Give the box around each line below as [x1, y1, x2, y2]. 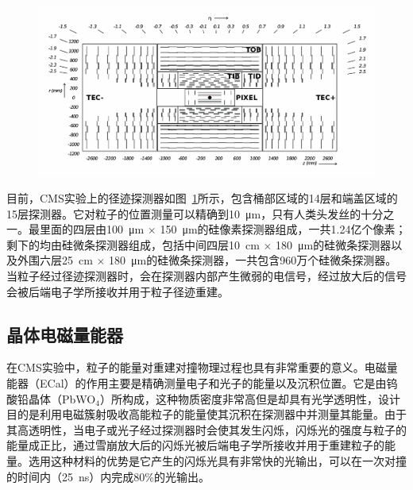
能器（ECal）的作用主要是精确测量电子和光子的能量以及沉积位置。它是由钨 [6, 374, 398, 391]
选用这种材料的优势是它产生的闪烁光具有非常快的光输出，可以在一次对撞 [28, 452, 407, 469]
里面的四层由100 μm [39, 221, 145, 237]
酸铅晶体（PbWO [6, 390, 96, 407]
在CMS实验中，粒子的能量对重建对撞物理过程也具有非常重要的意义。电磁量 [6, 359, 398, 376]
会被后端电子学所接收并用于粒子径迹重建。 [6, 283, 229, 299]
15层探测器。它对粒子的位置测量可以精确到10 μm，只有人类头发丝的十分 [6, 205, 384, 222]
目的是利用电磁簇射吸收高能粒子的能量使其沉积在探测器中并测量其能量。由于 [6, 406, 407, 422]
